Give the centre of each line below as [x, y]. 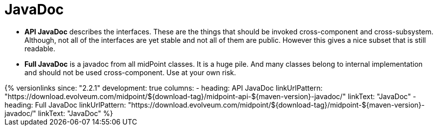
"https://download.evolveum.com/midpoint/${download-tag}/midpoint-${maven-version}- [276, 105]
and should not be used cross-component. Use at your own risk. [130, 72]
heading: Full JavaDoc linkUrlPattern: [65, 105]
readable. [40, 48]
